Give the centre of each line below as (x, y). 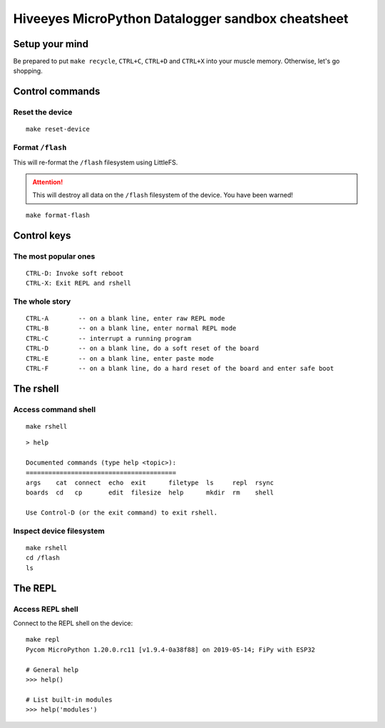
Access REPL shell (46, 609)
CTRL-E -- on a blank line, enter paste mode (120, 358)
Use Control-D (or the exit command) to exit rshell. (122, 513)
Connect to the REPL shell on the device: (73, 623)
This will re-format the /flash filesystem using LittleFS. (96, 162)
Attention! (48, 181)
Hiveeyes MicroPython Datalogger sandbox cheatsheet (181, 19)
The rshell (36, 388)
